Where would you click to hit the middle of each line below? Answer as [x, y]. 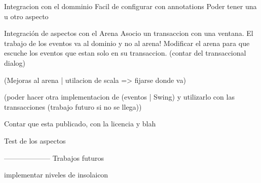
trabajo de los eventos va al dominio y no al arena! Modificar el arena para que [127, 43]
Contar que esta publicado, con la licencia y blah [80, 124]
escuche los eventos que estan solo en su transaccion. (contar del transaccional [125, 53]
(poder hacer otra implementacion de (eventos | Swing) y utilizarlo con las [119, 97]
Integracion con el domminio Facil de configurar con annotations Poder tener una [130, 6]
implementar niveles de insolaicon [56, 175]
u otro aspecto [26, 16]
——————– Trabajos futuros [54, 157]
